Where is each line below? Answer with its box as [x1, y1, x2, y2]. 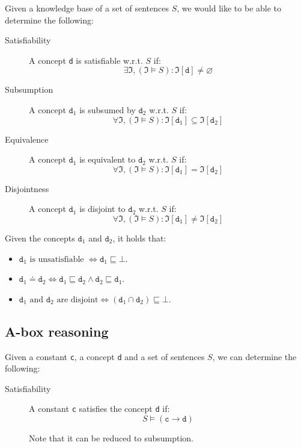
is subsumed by [79, 104, 136, 116]
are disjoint [56, 295, 99, 304]
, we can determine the [212, 350, 297, 362]
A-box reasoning [5, 322, 109, 340]
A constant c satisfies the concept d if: [29, 402, 170, 415]
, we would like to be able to [177, 2, 282, 14]
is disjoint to [79, 202, 126, 215]
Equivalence [5, 132, 49, 145]
